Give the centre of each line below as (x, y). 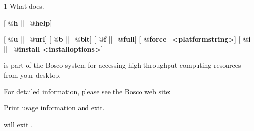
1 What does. (24, 6)
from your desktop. (33, 74)
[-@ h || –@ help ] (28, 22)
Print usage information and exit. (54, 108)
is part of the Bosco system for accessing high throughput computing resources (123, 65)
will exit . (18, 124)
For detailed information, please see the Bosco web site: (87, 91)
